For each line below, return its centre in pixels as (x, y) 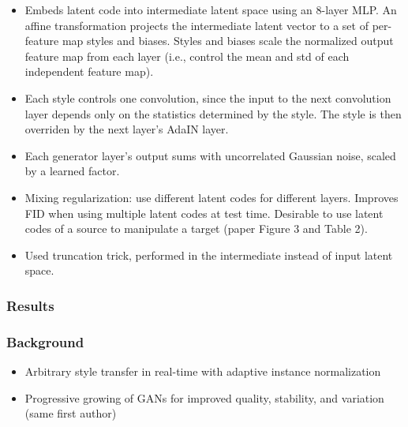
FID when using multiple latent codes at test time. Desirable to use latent (204, 213)
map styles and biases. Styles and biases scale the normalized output (228, 41)
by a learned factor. (72, 171)
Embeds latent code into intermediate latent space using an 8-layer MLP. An (211, 9)
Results (30, 305)
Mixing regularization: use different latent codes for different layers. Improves (211, 197)
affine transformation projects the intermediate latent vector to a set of (197, 25)
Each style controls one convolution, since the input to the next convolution (208, 97)
